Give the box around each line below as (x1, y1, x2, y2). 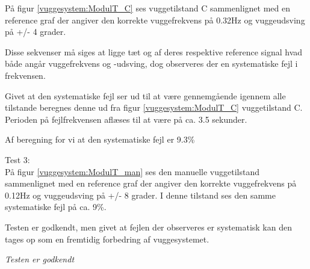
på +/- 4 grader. (5, 25, 66, 38)
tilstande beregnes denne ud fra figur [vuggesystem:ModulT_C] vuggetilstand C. (5, 101, 303, 114)
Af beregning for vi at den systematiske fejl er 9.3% (5, 133, 195, 146)
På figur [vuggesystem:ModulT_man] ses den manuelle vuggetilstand (5, 165, 259, 178)
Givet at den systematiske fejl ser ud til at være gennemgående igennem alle (5, 89, 286, 102)
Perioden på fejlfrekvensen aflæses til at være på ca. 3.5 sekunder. (5, 113, 247, 125)
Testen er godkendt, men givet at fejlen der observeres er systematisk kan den (5, 220, 292, 233)
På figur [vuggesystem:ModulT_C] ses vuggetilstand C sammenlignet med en (5, 2, 290, 14)
